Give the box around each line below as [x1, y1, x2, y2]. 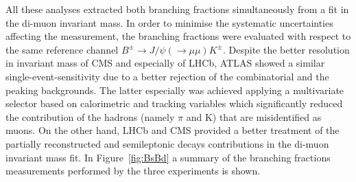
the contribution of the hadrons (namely [5, 109, 175, 124]
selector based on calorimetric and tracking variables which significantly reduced [5, 96, 343, 111]
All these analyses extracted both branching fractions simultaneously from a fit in [5, 2, 349, 16]
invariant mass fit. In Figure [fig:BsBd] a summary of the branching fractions [5, 150, 331, 164]
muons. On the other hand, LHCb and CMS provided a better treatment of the [5, 123, 340, 137]
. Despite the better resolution [223, 42, 350, 56]
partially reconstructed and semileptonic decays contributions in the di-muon [5, 136, 329, 150]
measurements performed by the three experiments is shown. [5, 163, 261, 178]
